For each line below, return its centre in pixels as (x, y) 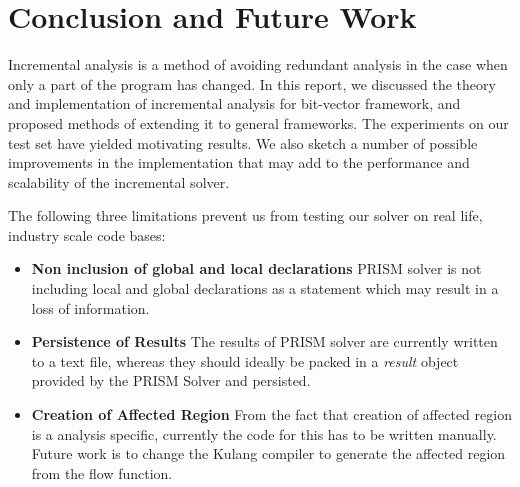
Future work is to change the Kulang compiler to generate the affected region (268, 453)
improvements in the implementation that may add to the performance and (239, 162)
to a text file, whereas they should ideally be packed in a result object (245, 360)
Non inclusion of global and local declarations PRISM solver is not (256, 268)
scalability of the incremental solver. (119, 181)
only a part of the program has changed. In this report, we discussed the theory (252, 83)
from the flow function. (102, 472)
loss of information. (90, 307)
